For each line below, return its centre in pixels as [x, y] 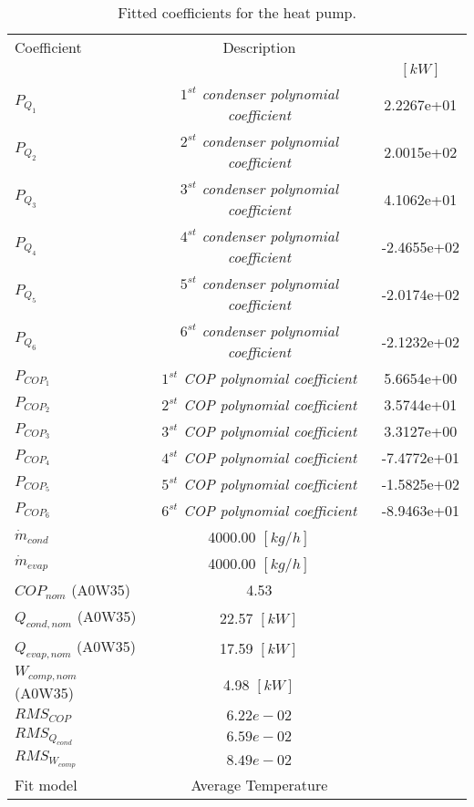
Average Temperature [259, 785]
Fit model [46, 785]
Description [259, 47]
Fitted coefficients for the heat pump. [237, 12]
